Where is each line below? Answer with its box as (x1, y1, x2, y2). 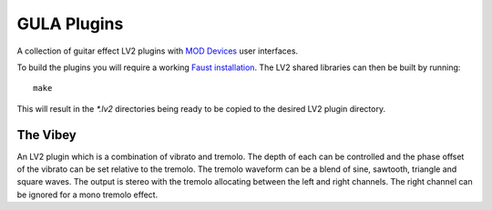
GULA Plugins (16, 14, 124, 34)
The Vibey (16, 127, 77, 143)
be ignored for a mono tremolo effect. (16, 189, 159, 200)
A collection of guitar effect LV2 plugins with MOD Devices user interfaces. (16, 45, 299, 56)
